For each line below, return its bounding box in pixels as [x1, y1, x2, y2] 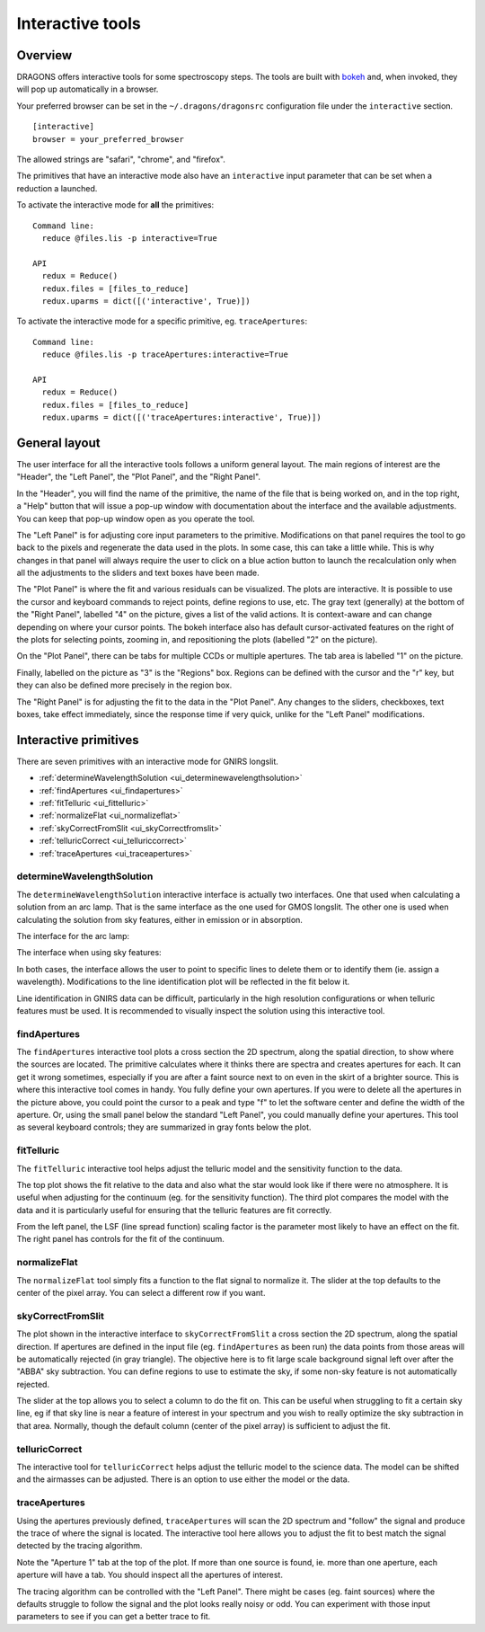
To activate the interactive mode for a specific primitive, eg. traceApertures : [16, 315, 308, 327]
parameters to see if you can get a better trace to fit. [16, 1611, 211, 1622]
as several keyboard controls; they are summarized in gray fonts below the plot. [16, 1122, 312, 1132]
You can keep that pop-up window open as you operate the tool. [16, 513, 255, 524]
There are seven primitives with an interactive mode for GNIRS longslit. [16, 756, 278, 767]
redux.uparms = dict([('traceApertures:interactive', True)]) [41, 412, 322, 422]
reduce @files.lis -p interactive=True [41, 233, 217, 243]
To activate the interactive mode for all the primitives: [16, 200, 215, 210]
